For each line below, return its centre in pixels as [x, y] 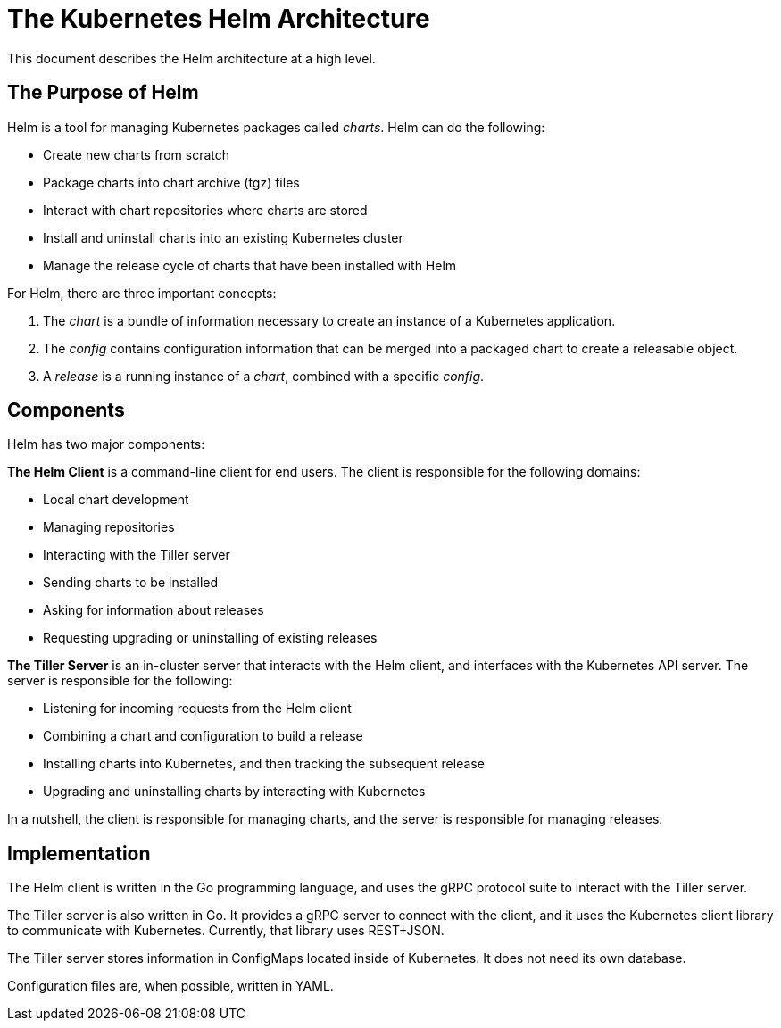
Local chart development [116, 500]
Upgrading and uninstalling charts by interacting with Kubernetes [234, 792]
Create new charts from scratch [136, 154]
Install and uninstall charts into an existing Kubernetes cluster [223, 237]
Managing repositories [109, 527]
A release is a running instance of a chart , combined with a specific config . [264, 376]
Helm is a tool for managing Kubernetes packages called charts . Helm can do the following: [276, 127]
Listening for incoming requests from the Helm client [197, 709]
